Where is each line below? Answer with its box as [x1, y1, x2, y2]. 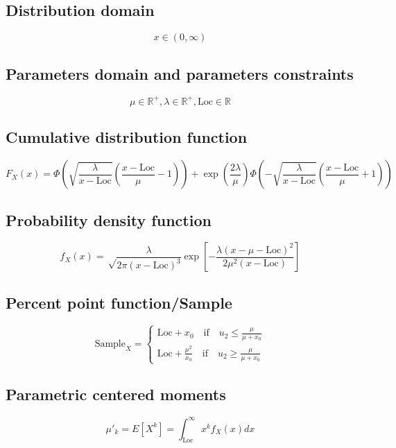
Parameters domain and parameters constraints [6, 62, 354, 84]
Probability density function [6, 209, 212, 230]
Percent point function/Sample [6, 291, 232, 313]
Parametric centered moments [6, 384, 226, 405]
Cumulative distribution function [6, 126, 248, 148]
